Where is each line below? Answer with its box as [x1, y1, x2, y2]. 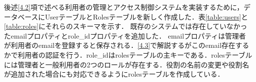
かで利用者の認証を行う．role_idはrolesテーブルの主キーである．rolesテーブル [4, 49, 253, 60]
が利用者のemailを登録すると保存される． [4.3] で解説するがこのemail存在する [4, 40, 250, 50]
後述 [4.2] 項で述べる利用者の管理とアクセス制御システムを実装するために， [4, 2, 244, 12]
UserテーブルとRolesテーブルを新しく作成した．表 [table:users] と [45, 11, 248, 21]
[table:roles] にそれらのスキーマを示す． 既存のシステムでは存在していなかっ [4, 21, 248, 31]
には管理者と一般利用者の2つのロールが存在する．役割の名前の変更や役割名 [4, 59, 249, 69]
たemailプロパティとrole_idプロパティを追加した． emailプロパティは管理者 [4, 30, 246, 41]
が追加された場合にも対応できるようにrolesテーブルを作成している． [4, 69, 224, 79]
